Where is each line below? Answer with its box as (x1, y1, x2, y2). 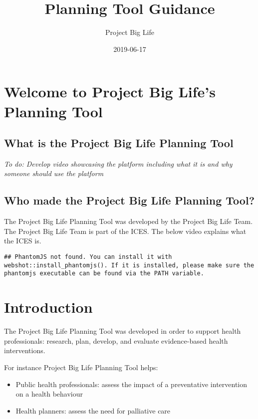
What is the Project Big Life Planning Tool (4, 135, 234, 151)
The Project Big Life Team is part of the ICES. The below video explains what (4, 225, 247, 236)
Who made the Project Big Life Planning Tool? (4, 193, 255, 208)
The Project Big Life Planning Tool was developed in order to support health (4, 326, 241, 336)
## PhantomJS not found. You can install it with (4, 253, 172, 261)
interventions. (4, 345, 45, 356)
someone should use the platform (4, 168, 104, 179)
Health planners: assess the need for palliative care (15, 405, 171, 416)
